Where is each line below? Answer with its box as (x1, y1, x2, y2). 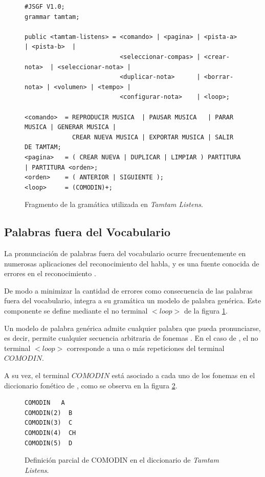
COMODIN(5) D (25, 439, 73, 447)
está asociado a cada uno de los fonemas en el (112, 370, 255, 381)
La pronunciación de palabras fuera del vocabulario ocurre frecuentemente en (4, 248, 246, 259)
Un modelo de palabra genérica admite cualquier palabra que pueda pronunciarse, (4, 322, 261, 333)
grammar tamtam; (25, 13, 80, 20)
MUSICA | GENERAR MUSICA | (25, 123, 116, 131)
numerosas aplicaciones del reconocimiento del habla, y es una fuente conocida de (4, 258, 259, 268)
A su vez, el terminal (4, 370, 70, 381)
